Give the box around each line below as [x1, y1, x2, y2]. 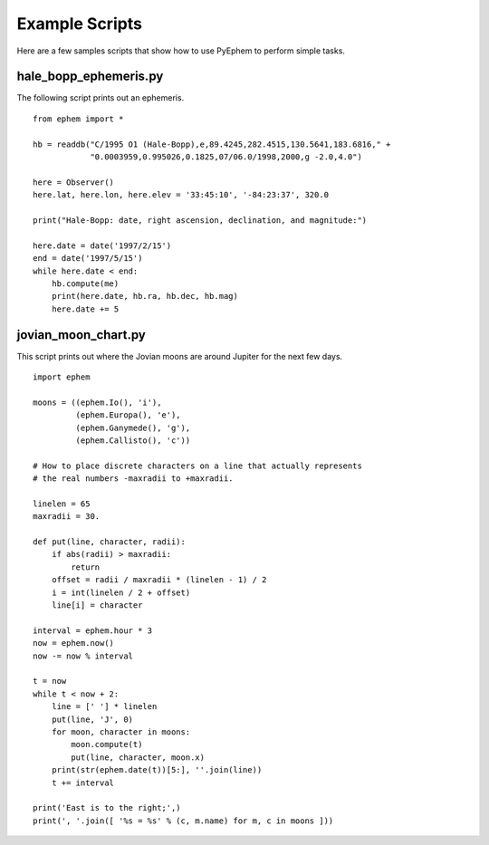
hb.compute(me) [51, 278, 120, 289]
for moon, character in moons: [51, 726, 191, 737]
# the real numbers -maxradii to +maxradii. [33, 474, 235, 484]
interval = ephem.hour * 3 [33, 625, 153, 636]
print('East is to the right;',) [33, 802, 181, 813]
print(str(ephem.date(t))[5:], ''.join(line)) [51, 765, 263, 775]
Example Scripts [16, 14, 142, 34]
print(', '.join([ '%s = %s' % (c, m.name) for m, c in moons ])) [33, 815, 334, 826]
